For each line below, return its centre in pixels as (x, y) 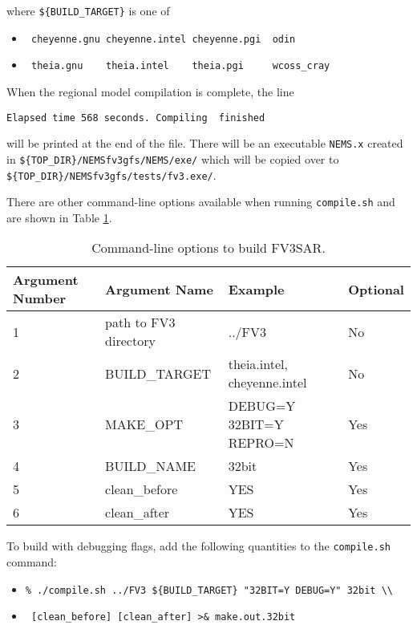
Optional (376, 289)
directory (130, 341)
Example (256, 289)
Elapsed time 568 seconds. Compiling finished (136, 118)
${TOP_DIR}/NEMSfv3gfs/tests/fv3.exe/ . (111, 174)
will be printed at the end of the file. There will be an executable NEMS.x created (205, 143)
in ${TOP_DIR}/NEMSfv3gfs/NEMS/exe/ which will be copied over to (173, 158)
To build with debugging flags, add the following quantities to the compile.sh (198, 546)
